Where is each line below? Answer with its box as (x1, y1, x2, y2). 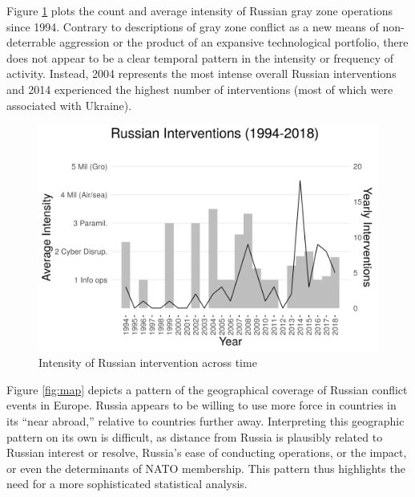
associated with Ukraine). (6, 96, 132, 113)
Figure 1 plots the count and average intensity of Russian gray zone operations (6, 2, 393, 18)
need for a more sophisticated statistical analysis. (6, 475, 248, 492)
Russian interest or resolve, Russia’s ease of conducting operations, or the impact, (6, 444, 407, 461)
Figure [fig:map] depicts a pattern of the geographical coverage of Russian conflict (6, 381, 408, 397)
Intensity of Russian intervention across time (38, 354, 257, 371)
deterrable (6, 34, 56, 51)
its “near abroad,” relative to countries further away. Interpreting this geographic (6, 412, 405, 429)
